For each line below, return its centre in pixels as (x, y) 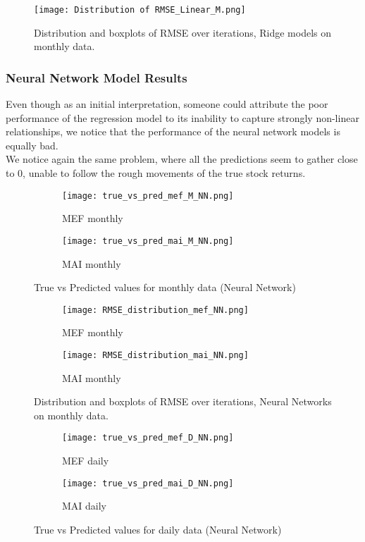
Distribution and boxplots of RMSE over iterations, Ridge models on (183, 32)
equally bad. (32, 145)
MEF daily (86, 461)
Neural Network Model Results (97, 77)
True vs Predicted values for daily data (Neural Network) (158, 529)
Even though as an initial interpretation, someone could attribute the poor (167, 104)
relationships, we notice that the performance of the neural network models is (173, 131)
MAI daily (85, 506)
